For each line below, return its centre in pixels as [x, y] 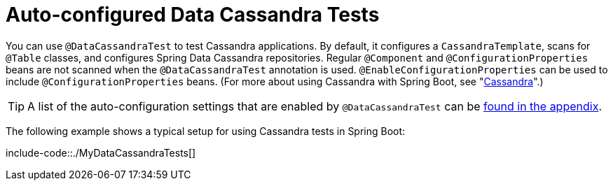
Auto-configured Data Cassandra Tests [193, 15]
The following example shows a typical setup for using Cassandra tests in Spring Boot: [206, 131]
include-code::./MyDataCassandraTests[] [101, 152]
